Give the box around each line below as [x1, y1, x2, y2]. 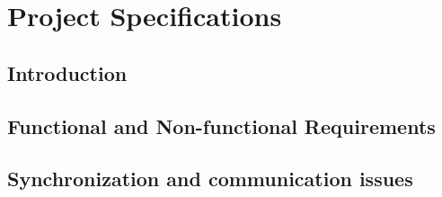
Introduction [7, 58, 128, 86]
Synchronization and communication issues [7, 165, 413, 193]
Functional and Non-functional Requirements [7, 112, 436, 139]
